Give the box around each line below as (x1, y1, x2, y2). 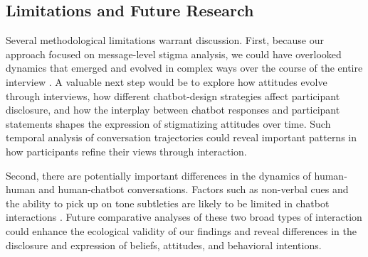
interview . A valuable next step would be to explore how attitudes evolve (6, 74, 327, 89)
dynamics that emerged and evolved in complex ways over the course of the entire (6, 60, 363, 75)
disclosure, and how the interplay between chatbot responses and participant (6, 102, 340, 117)
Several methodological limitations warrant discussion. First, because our (6, 33, 324, 48)
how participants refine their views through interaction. (6, 143, 247, 158)
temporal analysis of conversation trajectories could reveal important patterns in (6, 130, 357, 145)
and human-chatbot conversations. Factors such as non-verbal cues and (38, 182, 349, 197)
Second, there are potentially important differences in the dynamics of (6, 168, 311, 182)
